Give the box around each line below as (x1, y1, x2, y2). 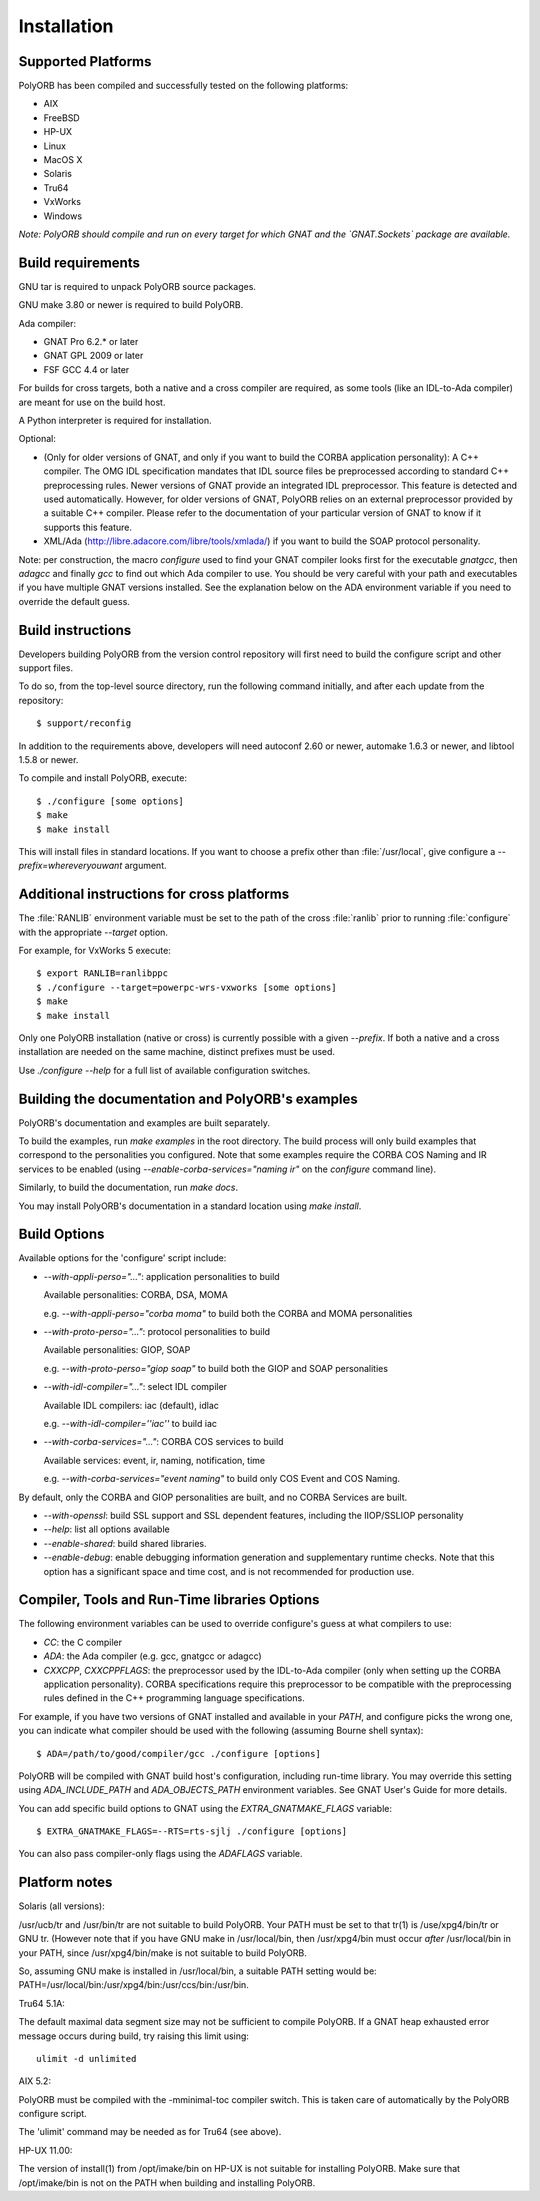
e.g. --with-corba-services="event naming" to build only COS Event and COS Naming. (43, 1473, 400, 1485)
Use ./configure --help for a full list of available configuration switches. (18, 1064, 311, 1076)
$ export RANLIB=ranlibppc (36, 968, 169, 979)
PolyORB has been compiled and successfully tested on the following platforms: (18, 80, 349, 92)
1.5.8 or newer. (18, 753, 79, 765)
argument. (124, 860, 167, 872)
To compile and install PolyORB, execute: (18, 772, 187, 784)
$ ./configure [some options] (36, 795, 185, 807)
